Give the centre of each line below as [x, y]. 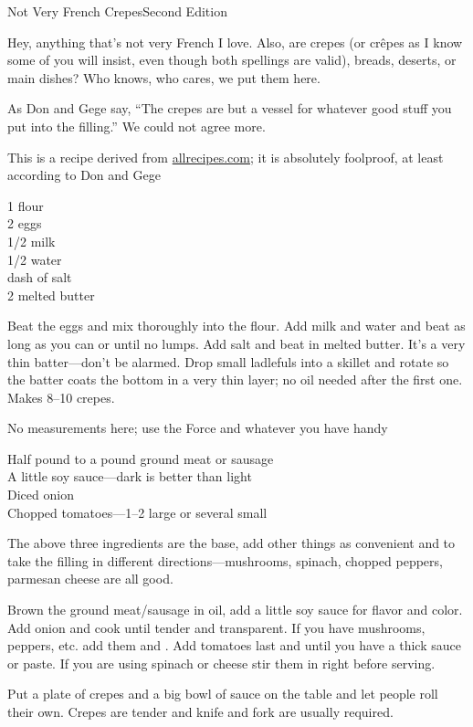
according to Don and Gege [84, 175]
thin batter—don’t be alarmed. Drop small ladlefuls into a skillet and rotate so [228, 361]
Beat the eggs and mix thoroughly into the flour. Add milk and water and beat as [236, 326]
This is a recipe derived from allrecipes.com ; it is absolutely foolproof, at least [226, 157]
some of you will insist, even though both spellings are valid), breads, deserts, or [232, 60]
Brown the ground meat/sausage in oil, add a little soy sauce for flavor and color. [235, 610]
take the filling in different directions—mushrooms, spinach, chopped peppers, [225, 560]
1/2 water [35, 259]
